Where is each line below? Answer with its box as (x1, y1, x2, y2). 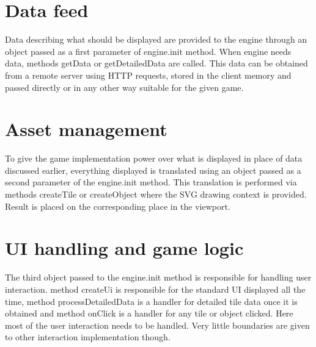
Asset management (5, 116, 167, 141)
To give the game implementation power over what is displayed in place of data (5, 152, 303, 165)
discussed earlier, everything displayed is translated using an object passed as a (5, 163, 301, 176)
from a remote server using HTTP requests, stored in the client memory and (5, 68, 292, 81)
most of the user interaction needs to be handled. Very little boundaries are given (5, 318, 310, 331)
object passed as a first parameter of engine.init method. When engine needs (5, 45, 292, 57)
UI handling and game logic (5, 235, 244, 260)
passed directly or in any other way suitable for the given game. (5, 80, 244, 93)
